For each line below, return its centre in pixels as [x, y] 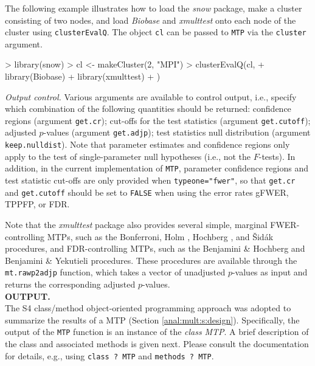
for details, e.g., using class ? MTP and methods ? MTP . [109, 355]
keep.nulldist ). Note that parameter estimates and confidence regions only [147, 144]
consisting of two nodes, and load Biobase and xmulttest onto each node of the [151, 20]
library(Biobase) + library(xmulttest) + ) [83, 76]
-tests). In [277, 156]
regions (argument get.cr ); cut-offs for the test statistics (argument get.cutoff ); [158, 120]
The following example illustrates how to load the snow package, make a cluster [154, 8]
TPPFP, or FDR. [37, 204]
